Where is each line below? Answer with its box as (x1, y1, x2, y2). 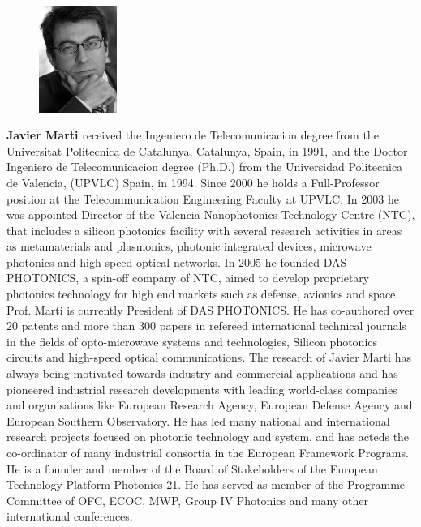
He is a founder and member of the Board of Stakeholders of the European (6, 460, 378, 477)
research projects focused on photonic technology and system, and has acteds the (6, 428, 410, 445)
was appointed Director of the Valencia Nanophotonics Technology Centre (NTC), (6, 206, 415, 223)
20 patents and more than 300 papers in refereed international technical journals (6, 317, 406, 334)
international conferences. (6, 508, 133, 525)
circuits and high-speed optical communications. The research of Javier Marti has (6, 349, 411, 366)
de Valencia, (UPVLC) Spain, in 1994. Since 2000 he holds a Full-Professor (6, 174, 380, 191)
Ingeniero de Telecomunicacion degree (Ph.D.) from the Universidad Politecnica (6, 158, 403, 175)
